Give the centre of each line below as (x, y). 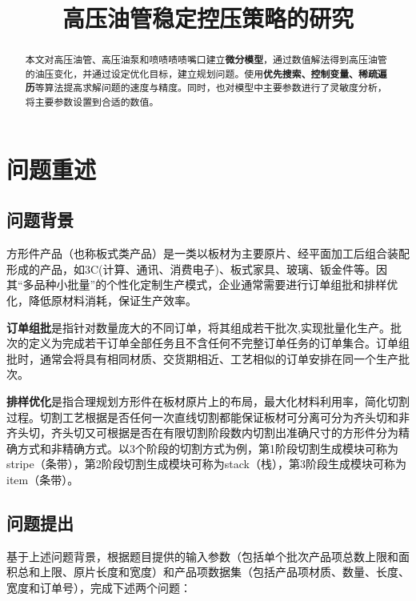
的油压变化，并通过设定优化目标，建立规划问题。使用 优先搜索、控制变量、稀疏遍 (206, 74)
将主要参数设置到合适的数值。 (92, 102)
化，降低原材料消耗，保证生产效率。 (102, 300)
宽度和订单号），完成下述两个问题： (99, 587)
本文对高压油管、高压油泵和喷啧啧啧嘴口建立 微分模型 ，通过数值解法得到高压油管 (206, 60)
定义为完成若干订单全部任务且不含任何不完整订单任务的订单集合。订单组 (219, 343)
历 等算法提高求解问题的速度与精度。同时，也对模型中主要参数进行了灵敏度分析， (206, 88)
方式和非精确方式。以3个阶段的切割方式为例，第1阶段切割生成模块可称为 (208, 448)
